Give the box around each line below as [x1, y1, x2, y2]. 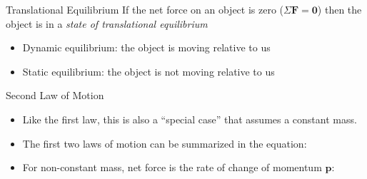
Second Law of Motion [6, 88, 104, 103]
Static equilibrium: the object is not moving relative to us [22, 63, 275, 78]
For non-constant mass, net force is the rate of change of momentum [22, 160, 322, 175]
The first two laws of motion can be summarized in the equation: [22, 135, 307, 150]
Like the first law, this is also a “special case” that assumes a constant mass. [22, 111, 357, 126]
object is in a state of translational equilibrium [6, 16, 208, 31]
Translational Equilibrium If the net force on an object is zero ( [6, 2, 284, 16]
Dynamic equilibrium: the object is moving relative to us [22, 40, 271, 55]
